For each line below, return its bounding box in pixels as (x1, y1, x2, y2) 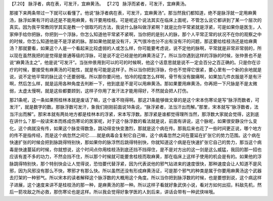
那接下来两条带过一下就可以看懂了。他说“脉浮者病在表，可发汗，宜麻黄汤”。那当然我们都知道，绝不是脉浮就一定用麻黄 (9, 10, 257, 16)
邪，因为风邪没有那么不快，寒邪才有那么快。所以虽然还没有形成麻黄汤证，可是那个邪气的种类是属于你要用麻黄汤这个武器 (9, 167, 262, 174)
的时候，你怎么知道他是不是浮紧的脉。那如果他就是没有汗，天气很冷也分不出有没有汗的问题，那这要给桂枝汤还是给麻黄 (9, 38, 257, 44)
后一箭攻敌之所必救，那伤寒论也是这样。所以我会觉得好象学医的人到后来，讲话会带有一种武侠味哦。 (9, 189, 217, 195)
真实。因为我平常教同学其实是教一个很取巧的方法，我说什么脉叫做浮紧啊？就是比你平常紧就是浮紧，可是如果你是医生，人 (9, 24, 262, 30)
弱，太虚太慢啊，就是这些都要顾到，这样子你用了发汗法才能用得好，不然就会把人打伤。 (9, 87, 191, 93)
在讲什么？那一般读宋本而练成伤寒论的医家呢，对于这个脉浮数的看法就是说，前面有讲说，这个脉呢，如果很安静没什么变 (9, 118, 257, 124)
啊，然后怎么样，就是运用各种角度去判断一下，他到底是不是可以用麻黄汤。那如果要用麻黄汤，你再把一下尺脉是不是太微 (9, 81, 257, 87)
